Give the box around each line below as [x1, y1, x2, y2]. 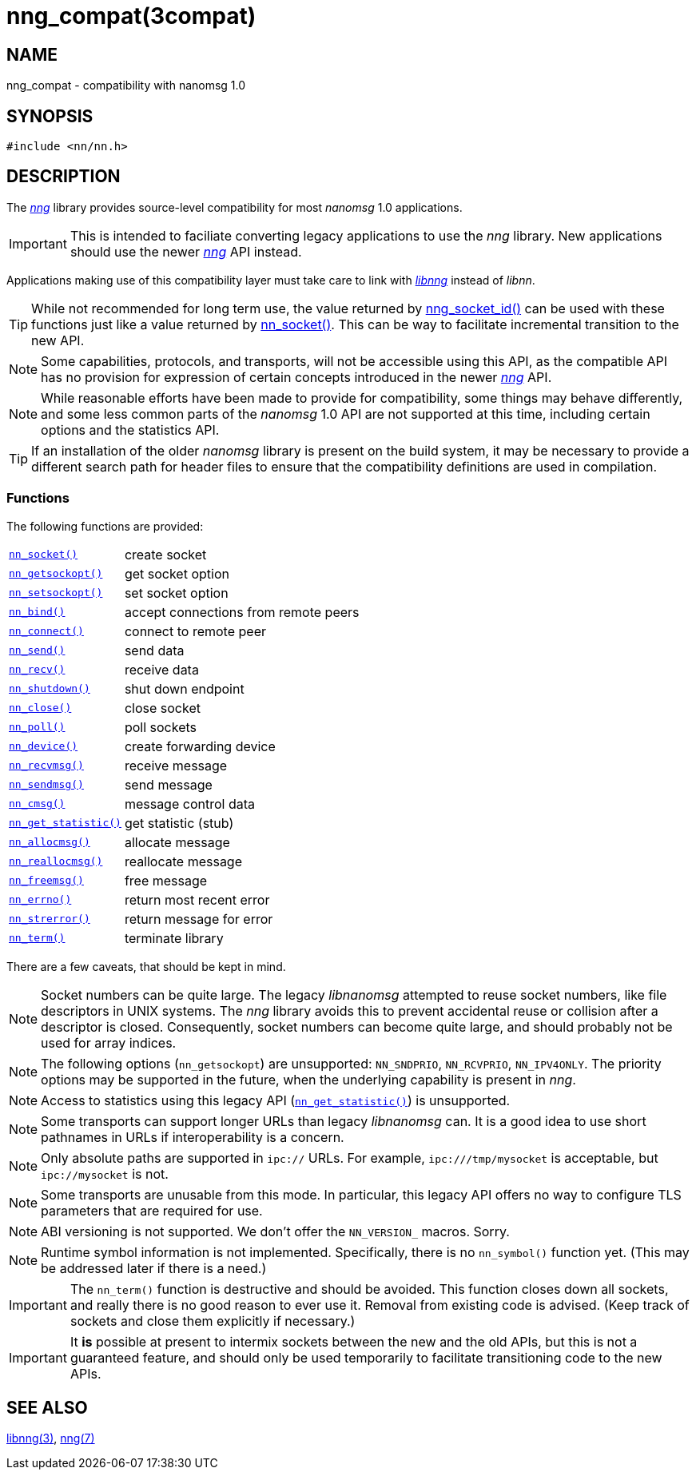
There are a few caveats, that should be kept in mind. [6, 959, 286, 973]
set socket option [124, 584, 229, 601]
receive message [124, 757, 228, 774]
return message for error [124, 910, 273, 927]
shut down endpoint [124, 680, 245, 697]
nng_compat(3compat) [6, 2, 257, 30]
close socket [124, 699, 201, 716]
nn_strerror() [9, 913, 90, 925]
